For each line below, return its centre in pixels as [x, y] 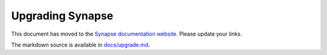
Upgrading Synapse [62, 16]
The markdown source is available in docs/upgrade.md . [81, 45]
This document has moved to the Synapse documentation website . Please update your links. [127, 34]
